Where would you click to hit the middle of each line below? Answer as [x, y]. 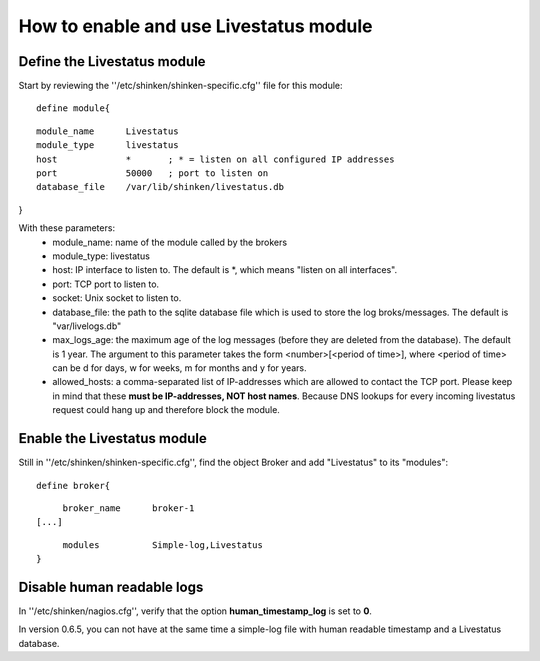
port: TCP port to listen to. [106, 284]
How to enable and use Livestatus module [196, 26]
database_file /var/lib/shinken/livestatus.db [160, 187]
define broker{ [73, 485]
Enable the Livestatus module [112, 438]
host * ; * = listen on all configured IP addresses [215, 159]
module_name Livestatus [107, 131]
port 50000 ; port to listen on [152, 173]
